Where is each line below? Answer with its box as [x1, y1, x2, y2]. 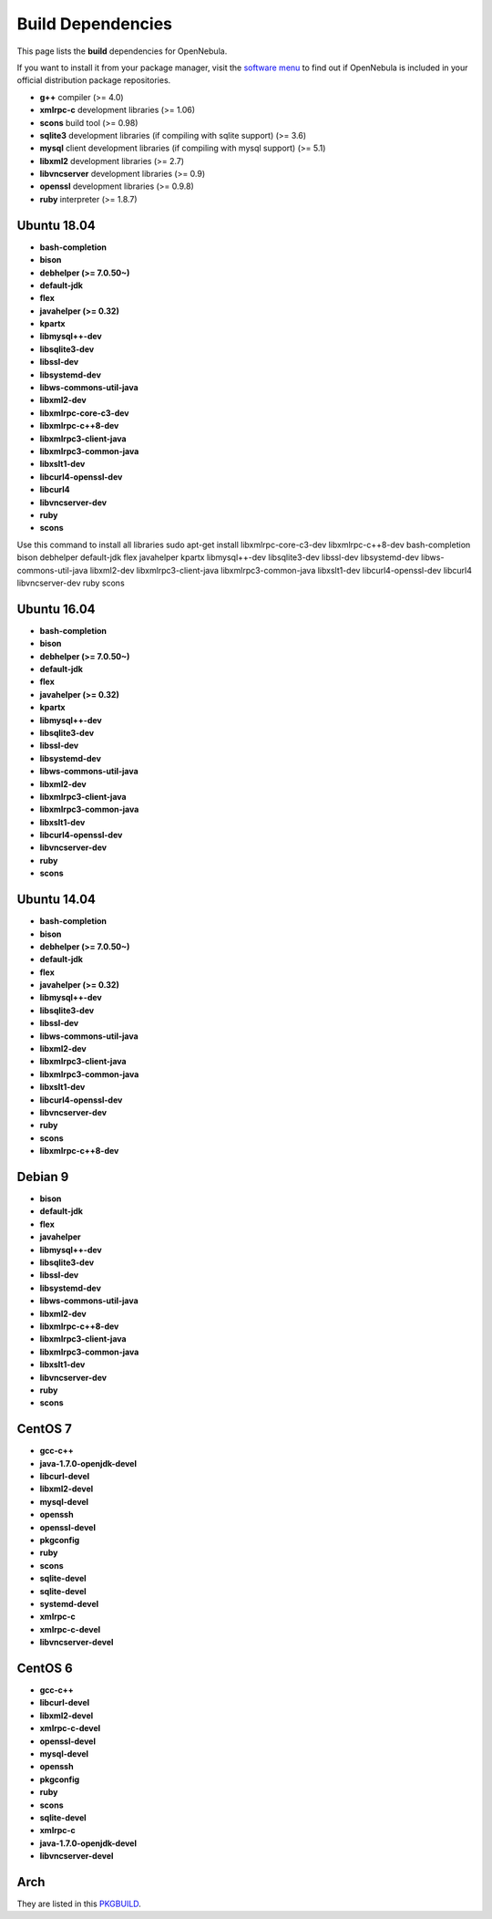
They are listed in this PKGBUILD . [16, 1898, 141, 1909]
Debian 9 [16, 1168, 69, 1185]
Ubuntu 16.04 [16, 601, 96, 617]
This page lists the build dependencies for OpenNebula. [16, 46, 228, 57]
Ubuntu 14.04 [16, 892, 96, 908]
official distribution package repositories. [16, 75, 171, 86]
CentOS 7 [16, 1421, 72, 1437]
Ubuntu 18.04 [16, 217, 96, 233]
